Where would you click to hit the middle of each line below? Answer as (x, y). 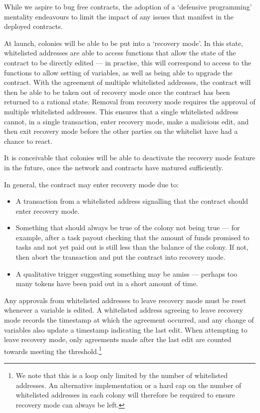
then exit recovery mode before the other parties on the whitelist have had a (121, 131)
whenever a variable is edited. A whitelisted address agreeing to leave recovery (124, 310)
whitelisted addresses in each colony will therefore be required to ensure (126, 395)
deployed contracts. (33, 26)
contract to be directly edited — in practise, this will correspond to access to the (128, 62)
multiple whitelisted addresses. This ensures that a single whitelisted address (121, 111)
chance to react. (28, 141)
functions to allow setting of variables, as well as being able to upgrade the (118, 72)
